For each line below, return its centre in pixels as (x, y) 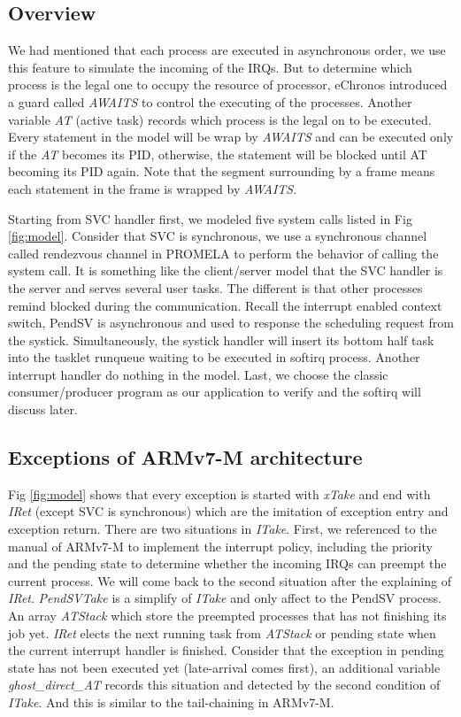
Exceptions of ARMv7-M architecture (185, 457)
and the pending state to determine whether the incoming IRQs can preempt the (227, 563)
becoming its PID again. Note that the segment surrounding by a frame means (222, 171)
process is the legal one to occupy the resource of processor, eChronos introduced (228, 85)
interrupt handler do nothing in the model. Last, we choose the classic (198, 374)
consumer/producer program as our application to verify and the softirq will (215, 392)
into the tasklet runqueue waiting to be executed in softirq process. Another (214, 357)
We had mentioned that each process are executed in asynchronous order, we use (227, 50)
